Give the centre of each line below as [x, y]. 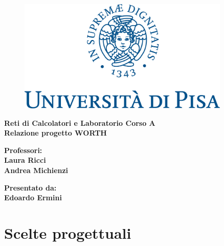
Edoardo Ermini [33, 197]
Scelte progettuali [68, 233]
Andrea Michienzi [36, 170]
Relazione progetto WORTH [55, 133]
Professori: [23, 150]
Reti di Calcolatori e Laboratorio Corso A [80, 122]
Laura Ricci [25, 160]
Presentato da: [30, 187]
